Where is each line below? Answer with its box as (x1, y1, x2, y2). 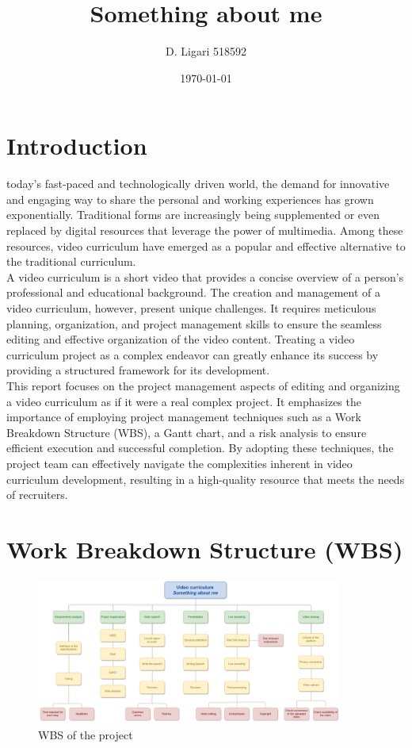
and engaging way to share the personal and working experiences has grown (6, 190, 374, 207)
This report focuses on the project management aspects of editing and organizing (6, 377, 400, 393)
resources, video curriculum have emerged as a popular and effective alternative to (6, 237, 406, 254)
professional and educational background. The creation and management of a (6, 284, 381, 301)
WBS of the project (38, 726, 133, 742)
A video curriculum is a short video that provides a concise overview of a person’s (6, 268, 404, 285)
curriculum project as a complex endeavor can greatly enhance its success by (6, 346, 379, 362)
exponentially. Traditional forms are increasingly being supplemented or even (6, 206, 380, 223)
